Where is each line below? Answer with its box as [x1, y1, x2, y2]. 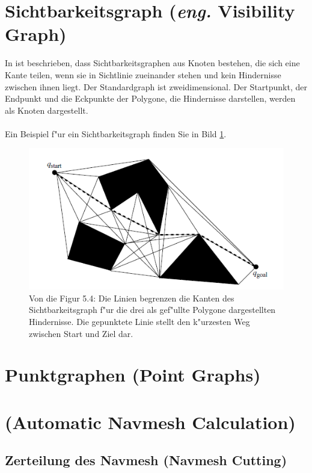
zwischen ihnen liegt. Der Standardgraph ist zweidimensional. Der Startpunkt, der [5, 80, 307, 93]
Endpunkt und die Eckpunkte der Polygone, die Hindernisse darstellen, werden [5, 92, 296, 105]
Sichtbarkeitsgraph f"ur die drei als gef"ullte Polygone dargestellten [29, 303, 276, 316]
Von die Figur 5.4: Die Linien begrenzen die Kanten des [29, 291, 234, 304]
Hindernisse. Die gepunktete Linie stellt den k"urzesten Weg [29, 315, 250, 328]
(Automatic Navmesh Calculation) [5, 409, 296, 434]
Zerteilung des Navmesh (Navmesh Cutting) [5, 451, 287, 469]
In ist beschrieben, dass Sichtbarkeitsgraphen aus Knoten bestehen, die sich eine [5, 57, 300, 69]
